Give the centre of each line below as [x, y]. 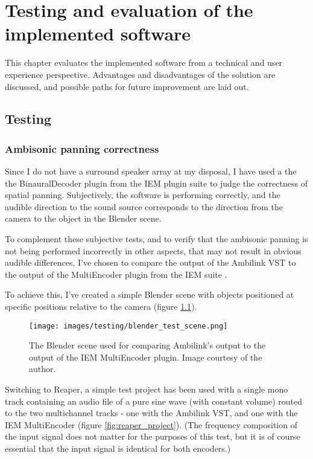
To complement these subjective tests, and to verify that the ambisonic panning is [156, 239]
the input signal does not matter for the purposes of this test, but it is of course [153, 436]
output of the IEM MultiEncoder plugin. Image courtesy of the [146, 357]
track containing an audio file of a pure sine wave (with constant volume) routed [153, 401]
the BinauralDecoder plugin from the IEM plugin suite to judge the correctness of [156, 183]
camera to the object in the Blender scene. [83, 218]
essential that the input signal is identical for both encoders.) [118, 448]
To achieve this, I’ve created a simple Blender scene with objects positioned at [150, 294]
